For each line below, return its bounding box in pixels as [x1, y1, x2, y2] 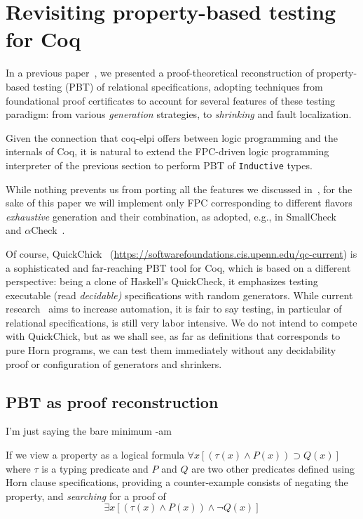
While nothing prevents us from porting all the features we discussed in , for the [6, 181, 352, 196]
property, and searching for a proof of [6, 488, 166, 503]
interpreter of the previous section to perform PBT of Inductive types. [6, 157, 313, 172]
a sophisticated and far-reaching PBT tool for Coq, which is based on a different [6, 260, 351, 275]
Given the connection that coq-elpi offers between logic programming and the [6, 130, 338, 145]
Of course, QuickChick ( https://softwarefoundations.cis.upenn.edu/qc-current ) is [6, 246, 357, 261]
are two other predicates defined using [191, 461, 355, 475]
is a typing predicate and [41, 461, 149, 475]
